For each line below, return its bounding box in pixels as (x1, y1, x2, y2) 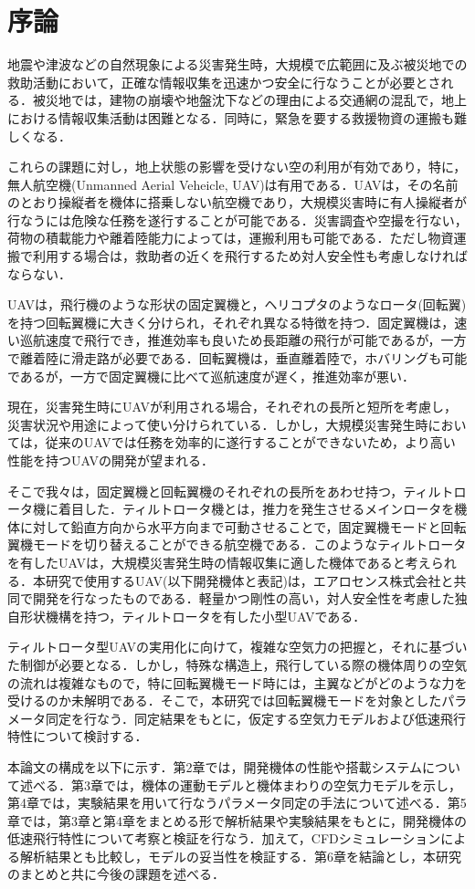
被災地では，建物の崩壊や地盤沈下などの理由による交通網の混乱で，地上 (32, 90, 468, 110)
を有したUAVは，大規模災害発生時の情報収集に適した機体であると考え (7, 552, 431, 571)
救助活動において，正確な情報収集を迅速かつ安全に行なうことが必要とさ (7, 72, 441, 91)
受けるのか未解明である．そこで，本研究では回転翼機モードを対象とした (7, 691, 442, 710)
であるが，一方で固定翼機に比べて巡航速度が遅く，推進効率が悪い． (7, 366, 416, 385)
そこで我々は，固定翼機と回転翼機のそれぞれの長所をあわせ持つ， (7, 481, 404, 500)
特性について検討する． (7, 727, 148, 746)
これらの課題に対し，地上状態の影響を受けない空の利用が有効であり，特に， (7, 157, 467, 176)
